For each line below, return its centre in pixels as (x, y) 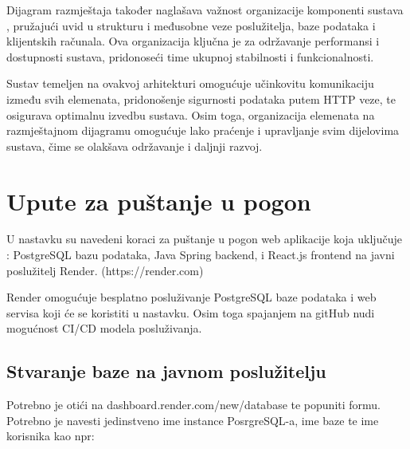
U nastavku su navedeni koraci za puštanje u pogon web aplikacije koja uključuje (204, 239)
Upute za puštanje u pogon (159, 201)
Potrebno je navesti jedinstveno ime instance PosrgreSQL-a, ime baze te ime (193, 420)
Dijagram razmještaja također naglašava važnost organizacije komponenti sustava (205, 10)
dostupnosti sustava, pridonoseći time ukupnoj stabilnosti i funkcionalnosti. (190, 56)
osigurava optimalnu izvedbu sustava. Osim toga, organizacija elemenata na (191, 114)
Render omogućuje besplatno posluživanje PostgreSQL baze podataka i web (191, 297)
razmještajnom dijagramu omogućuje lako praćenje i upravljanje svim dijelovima (203, 130)
